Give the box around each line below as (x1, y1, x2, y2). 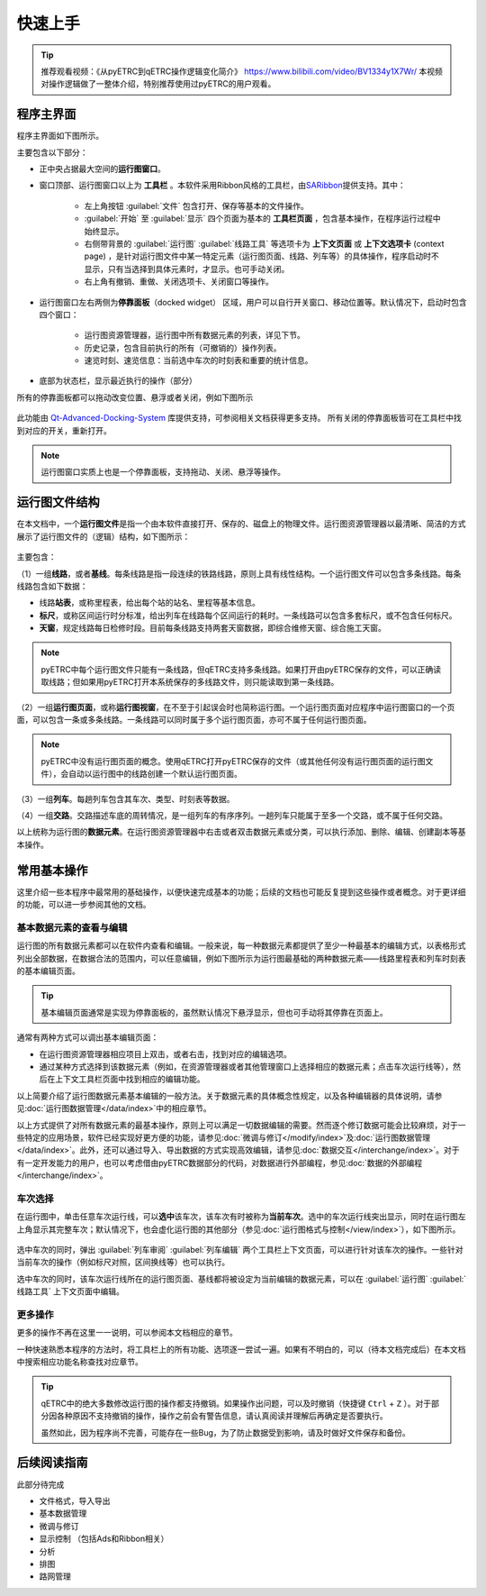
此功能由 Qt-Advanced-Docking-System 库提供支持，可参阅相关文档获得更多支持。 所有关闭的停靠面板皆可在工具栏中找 (16, 413, 463, 424)
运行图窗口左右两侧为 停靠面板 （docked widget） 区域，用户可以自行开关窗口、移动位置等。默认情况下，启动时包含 (39, 296, 467, 307)
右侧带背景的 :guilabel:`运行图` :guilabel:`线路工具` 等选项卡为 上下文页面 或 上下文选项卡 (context (84, 238, 445, 249)
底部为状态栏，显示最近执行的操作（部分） (39, 375, 197, 387)
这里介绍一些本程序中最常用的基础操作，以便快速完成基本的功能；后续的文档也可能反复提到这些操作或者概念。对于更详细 (16, 886, 466, 897)
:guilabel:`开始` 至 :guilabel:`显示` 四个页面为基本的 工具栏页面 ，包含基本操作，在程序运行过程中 (84, 213, 441, 224)
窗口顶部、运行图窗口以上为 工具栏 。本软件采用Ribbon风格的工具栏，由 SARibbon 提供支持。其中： (39, 180, 406, 191)
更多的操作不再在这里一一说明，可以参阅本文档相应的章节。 (16, 1327, 238, 1338)
